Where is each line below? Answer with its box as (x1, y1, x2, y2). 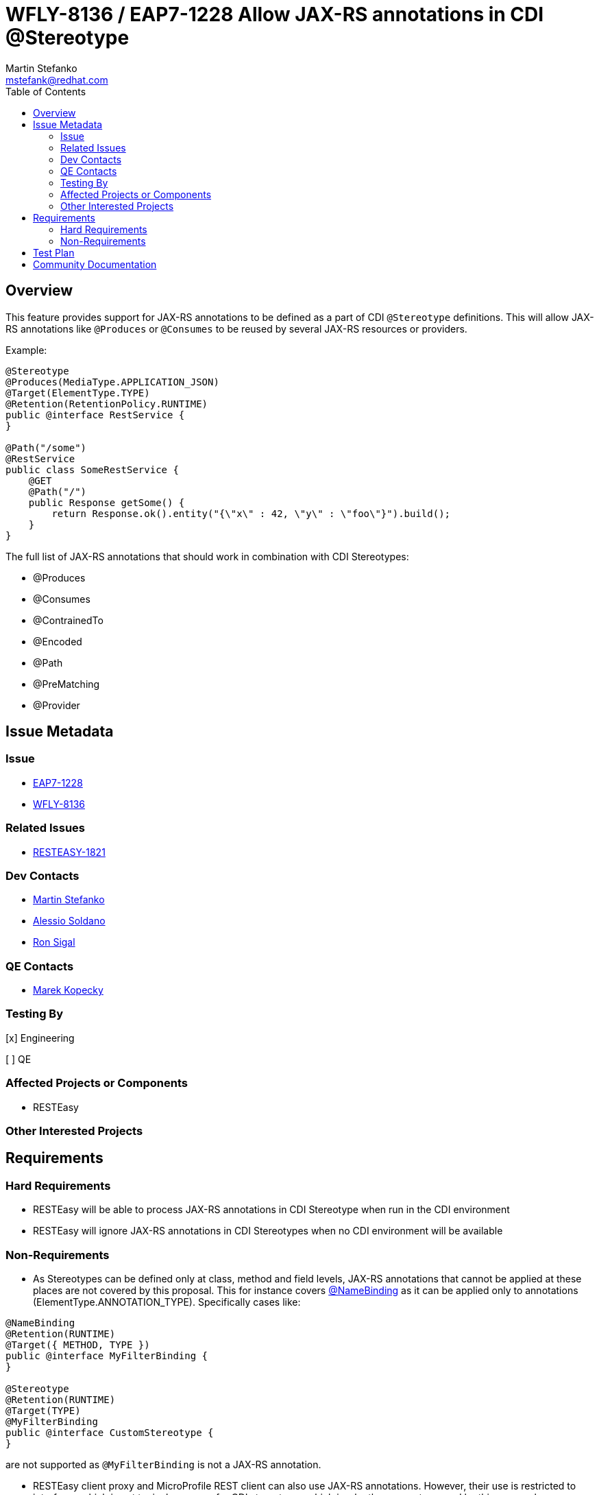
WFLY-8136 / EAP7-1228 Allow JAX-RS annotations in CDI (5, 3, 544, 26)
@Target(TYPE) (5, 1404, 81, 1416)
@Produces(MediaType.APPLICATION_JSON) (5, 376, 219, 387)
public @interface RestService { (5, 409, 185, 420)
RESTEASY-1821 (33, 846, 106, 858)
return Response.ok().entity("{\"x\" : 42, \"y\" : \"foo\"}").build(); (51, 507, 451, 519)
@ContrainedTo (33, 614, 103, 626)
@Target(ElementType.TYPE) (5, 387, 150, 398)
